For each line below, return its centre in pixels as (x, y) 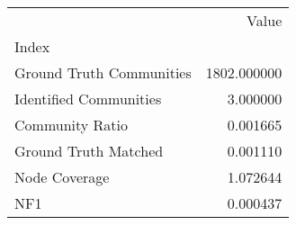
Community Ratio (72, 125)
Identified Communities (88, 99)
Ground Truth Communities (103, 72)
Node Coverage (62, 177)
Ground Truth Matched (89, 151)
